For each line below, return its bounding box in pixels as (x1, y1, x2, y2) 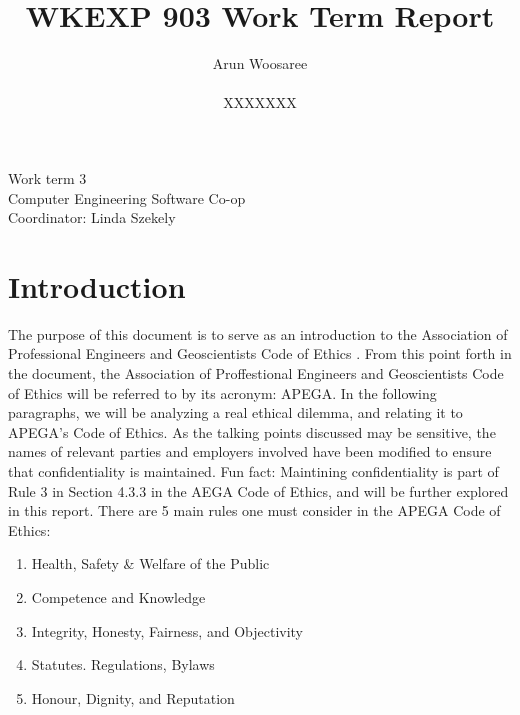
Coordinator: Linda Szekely (8, 207, 176, 228)
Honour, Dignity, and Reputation (31, 687, 235, 708)
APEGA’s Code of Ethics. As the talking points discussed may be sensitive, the (8, 421, 496, 442)
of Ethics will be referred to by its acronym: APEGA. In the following (8, 382, 437, 403)
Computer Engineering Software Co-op (8, 187, 246, 208)
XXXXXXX (223, 92, 297, 113)
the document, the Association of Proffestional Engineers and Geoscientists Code (8, 363, 504, 383)
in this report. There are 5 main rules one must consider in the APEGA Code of (8, 500, 501, 521)
